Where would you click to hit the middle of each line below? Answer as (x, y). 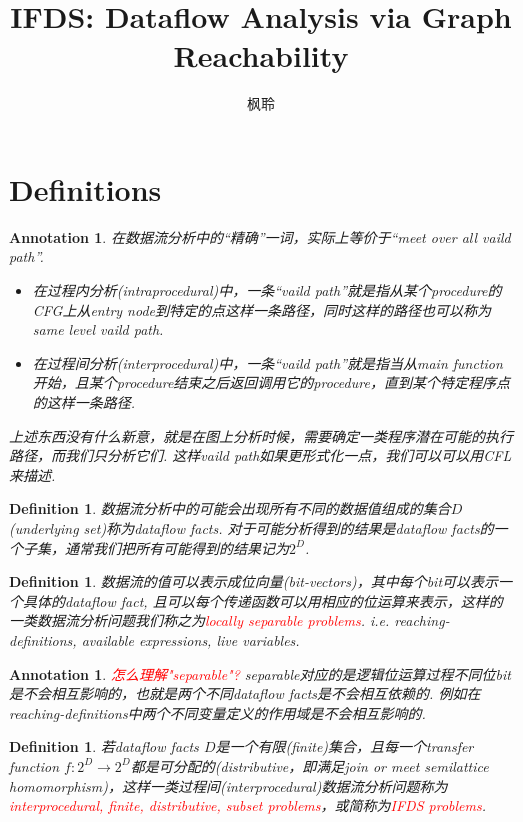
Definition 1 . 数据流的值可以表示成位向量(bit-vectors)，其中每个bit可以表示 (254, 581)
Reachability (261, 55)
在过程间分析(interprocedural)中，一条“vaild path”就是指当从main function (267, 362)
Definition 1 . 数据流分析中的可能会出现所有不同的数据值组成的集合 (230, 508)
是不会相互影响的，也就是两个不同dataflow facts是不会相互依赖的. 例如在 (245, 693)
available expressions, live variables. (190, 639)
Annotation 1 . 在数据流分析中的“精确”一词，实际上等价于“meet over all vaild (260, 236)
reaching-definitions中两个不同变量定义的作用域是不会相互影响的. (217, 712)
